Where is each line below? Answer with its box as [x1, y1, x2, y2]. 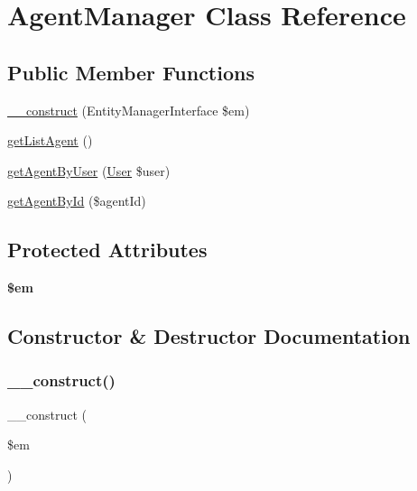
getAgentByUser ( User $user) [7, 161, 171, 180]
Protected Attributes [7, 236, 208, 264]
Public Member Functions [7, 58, 255, 86]
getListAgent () [7, 131, 93, 150]
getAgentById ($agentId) [7, 191, 146, 210]
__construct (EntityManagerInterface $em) [7, 100, 250, 119]
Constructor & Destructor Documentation [7, 322, 411, 350]
